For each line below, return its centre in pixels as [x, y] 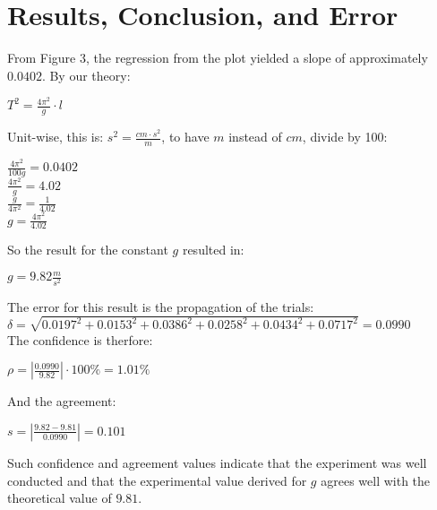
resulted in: [213, 250]
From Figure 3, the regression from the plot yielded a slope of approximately [218, 58]
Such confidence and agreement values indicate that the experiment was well [217, 462]
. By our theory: [86, 75]
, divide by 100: [345, 137]
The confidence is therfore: [80, 339]
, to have [185, 137]
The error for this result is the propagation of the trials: [161, 306]
